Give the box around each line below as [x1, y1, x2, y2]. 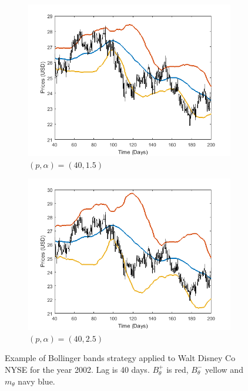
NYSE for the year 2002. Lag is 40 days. [5, 363, 150, 375]
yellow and [205, 363, 243, 375]
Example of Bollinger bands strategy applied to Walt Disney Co [5, 352, 236, 364]
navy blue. [18, 375, 55, 387]
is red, [166, 363, 189, 375]
